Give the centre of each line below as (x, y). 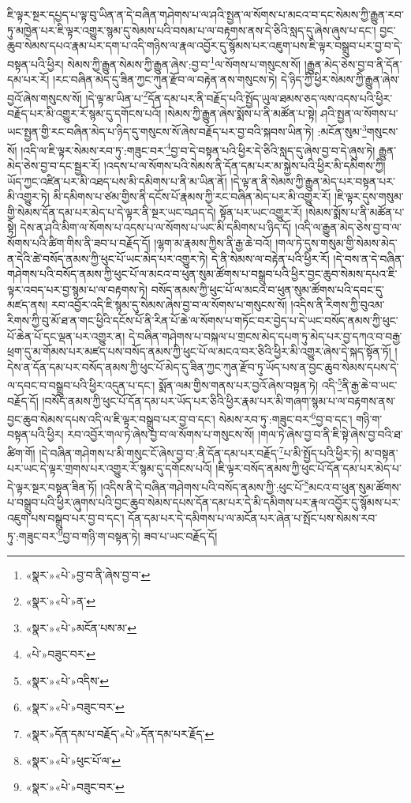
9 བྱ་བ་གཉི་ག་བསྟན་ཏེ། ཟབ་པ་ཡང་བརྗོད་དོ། (138, 535)
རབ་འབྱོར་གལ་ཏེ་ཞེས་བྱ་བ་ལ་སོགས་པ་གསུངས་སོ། (161, 434)
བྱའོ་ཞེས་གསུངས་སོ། (45, 98)
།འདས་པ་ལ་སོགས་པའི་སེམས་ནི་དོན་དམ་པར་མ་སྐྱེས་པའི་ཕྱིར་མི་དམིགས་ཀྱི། (245, 165)
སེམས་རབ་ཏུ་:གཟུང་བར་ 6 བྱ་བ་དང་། (286, 418)
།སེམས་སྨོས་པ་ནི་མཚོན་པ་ (355, 211)
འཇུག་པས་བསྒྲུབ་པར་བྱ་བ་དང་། (66, 517)
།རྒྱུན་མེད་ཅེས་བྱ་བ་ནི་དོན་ (353, 64)
